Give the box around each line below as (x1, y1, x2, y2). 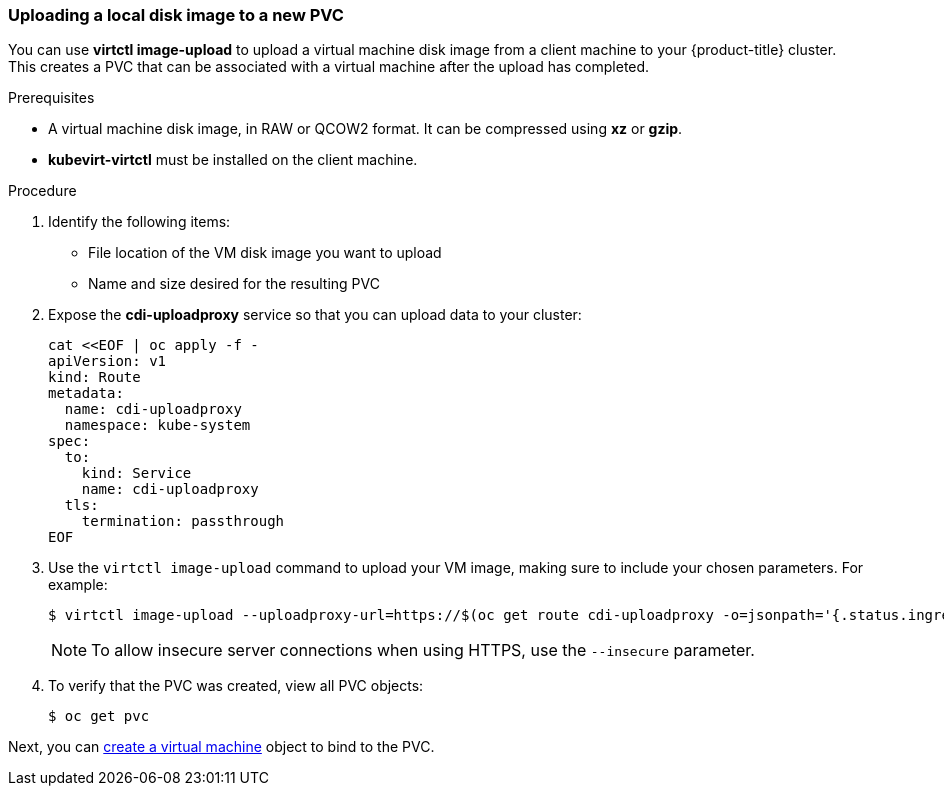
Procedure (8, 182, 77, 200)
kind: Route (48, 369, 141, 386)
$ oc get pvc (48, 708, 150, 725)
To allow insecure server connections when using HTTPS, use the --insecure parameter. (91, 640, 755, 661)
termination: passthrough (81, 513, 285, 530)
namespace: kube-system (64, 417, 251, 434)
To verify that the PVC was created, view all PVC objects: (48, 677, 424, 695)
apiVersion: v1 (48, 353, 167, 370)
